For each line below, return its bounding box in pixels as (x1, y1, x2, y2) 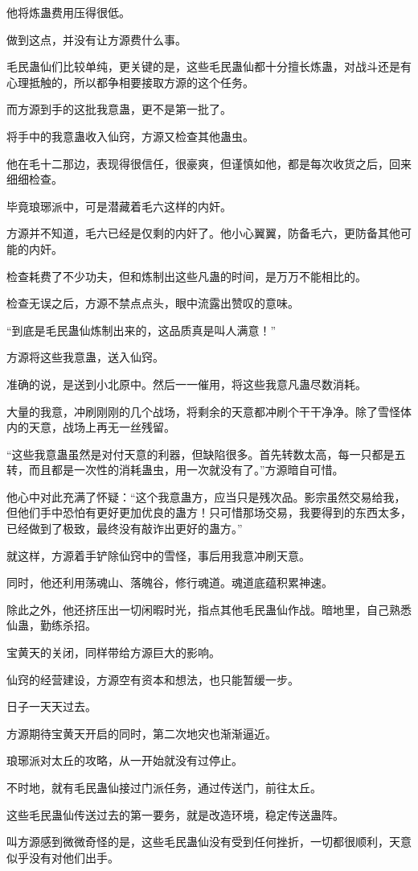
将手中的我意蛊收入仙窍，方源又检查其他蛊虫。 (6, 127, 254, 144)
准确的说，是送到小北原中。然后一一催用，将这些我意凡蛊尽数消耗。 (6, 375, 367, 392)
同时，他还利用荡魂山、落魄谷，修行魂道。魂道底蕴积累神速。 (6, 574, 333, 591)
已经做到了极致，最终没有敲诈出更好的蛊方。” (6, 520, 243, 537)
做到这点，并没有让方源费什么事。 (6, 31, 186, 47)
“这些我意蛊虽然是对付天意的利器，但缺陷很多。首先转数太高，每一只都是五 (6, 445, 406, 462)
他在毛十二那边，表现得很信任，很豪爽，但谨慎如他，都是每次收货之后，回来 (6, 155, 412, 171)
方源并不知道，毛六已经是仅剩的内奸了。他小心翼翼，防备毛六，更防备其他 (6, 225, 400, 241)
